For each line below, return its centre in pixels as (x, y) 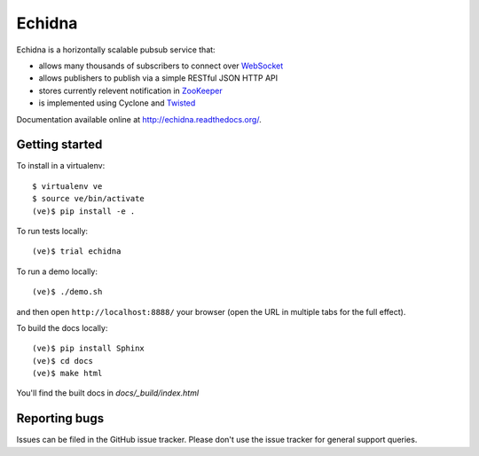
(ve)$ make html (67, 373)
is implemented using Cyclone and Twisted (117, 103)
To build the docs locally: (62, 327)
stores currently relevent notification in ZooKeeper (131, 90)
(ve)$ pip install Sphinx (89, 349)
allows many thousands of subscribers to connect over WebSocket (161, 66)
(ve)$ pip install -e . (84, 211)
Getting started (59, 145)
